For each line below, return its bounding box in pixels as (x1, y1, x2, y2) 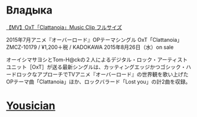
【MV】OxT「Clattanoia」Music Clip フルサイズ (6, 24, 123, 31)
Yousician (6, 99, 56, 112)
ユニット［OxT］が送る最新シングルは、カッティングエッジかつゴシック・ (6, 63, 186, 71)
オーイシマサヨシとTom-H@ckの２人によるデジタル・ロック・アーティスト (6, 56, 188, 63)
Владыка (6, 4, 53, 17)
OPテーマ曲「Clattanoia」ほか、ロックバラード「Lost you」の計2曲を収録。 (6, 78, 191, 85)
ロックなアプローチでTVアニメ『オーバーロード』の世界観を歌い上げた (16, 71, 189, 78)
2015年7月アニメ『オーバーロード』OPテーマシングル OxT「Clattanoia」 (6, 36, 183, 43)
